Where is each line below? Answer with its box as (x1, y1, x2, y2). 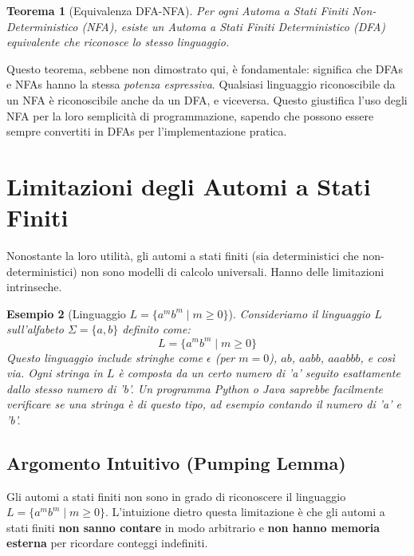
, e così (360, 349, 396, 365)
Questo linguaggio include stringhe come (6, 349, 203, 365)
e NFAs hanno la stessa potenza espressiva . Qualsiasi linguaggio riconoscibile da (6, 76, 396, 93)
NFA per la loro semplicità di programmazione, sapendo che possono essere (6, 107, 374, 124)
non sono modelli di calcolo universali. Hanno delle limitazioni (81, 262, 384, 279)
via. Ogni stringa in (6, 365, 103, 381)
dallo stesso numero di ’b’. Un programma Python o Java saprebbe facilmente (6, 380, 384, 396)
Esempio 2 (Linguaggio (6, 305, 126, 321)
